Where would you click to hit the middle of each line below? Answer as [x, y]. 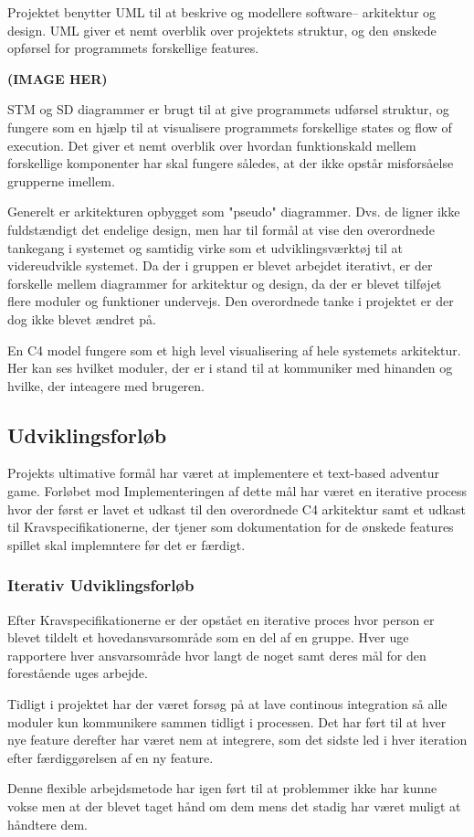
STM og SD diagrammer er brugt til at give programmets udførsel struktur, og [228, 109]
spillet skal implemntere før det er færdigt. [126, 544]
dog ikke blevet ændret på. [82, 318]
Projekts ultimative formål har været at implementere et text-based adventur [224, 473]
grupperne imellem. [61, 180]
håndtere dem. [47, 824]
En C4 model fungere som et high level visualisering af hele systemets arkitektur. [234, 350]
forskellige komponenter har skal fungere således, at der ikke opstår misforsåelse [231, 163]
